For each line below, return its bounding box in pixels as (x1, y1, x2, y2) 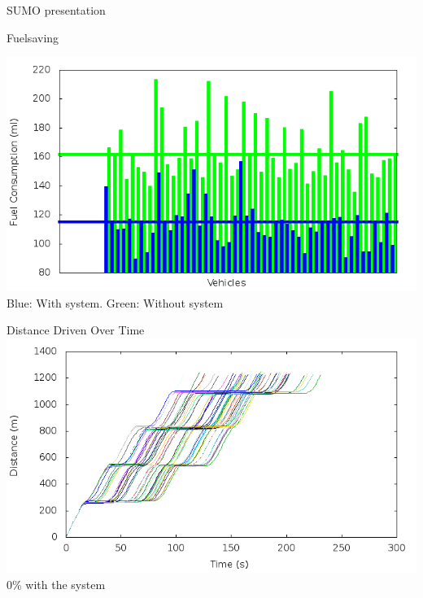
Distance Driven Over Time (7, 321, 145, 338)
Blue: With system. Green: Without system (7, 294, 224, 311)
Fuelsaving (7, 28, 59, 46)
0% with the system (7, 575, 106, 592)
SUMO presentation (7, 2, 106, 18)
